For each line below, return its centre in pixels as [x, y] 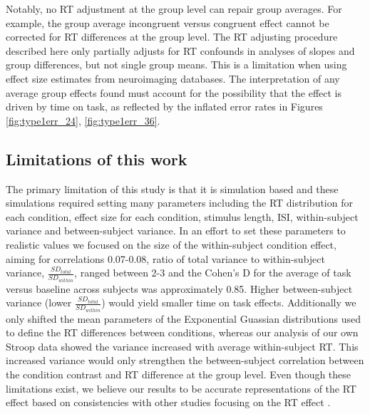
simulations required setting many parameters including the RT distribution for [179, 203]
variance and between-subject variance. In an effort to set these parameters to [176, 231]
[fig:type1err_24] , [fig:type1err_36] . [83, 120]
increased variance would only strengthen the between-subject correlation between [185, 360]
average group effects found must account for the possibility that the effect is [174, 92]
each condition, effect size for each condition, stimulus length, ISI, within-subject [182, 216]
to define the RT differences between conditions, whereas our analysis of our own [182, 332]
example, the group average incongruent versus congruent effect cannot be [168, 22]
